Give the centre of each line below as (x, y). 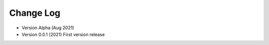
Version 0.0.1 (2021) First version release (63, 34)
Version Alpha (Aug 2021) (48, 28)
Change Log (35, 13)
